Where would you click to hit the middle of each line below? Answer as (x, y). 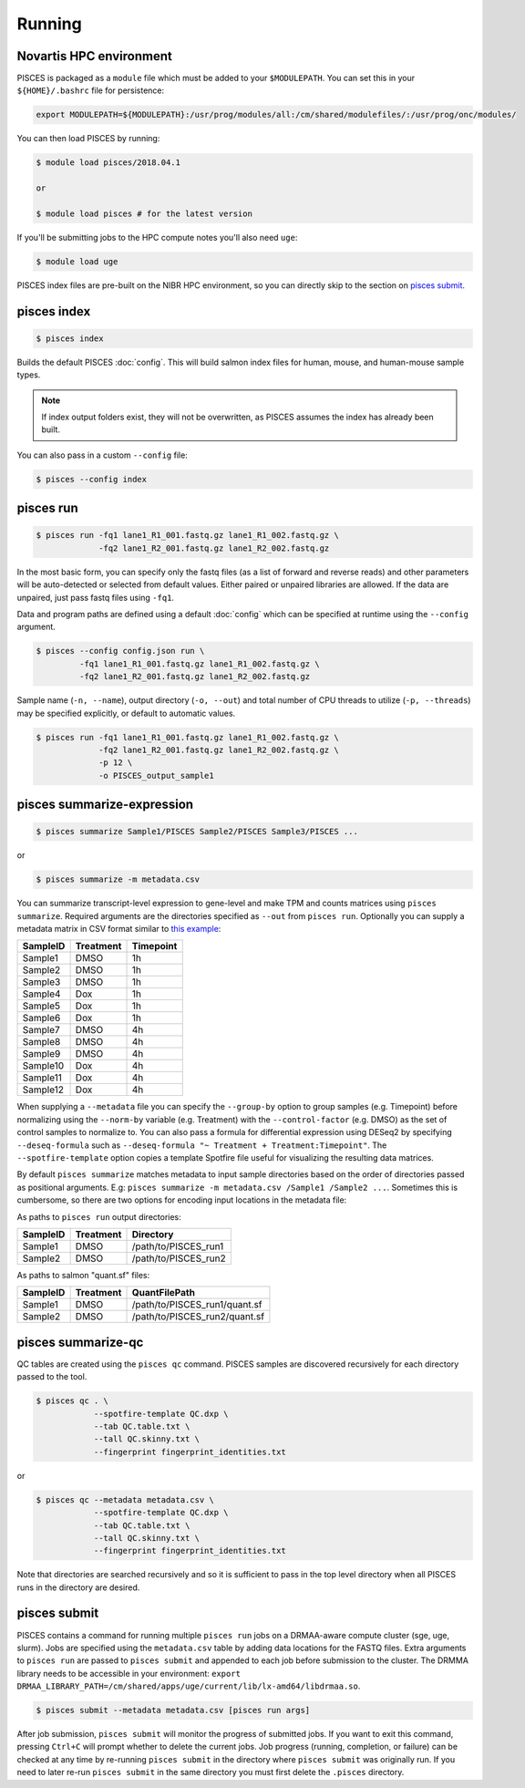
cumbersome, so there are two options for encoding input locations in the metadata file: (182, 1200)
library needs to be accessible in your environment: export (129, 1673)
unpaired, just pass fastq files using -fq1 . (96, 597)
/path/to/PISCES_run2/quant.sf (198, 1317)
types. (29, 375)
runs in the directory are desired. (78, 1587)
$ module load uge (77, 261)
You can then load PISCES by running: (88, 139)
